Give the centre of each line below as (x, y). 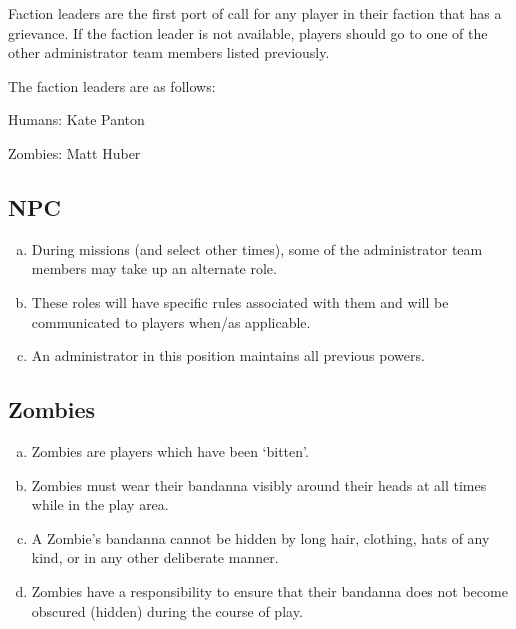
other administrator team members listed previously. (169, 52)
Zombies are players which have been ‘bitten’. (170, 450)
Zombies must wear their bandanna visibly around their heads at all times (259, 484)
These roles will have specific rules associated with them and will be (240, 301)
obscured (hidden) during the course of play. (167, 610)
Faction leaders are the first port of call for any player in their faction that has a (255, 13)
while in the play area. (100, 504)
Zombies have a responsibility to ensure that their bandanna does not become (269, 590)
